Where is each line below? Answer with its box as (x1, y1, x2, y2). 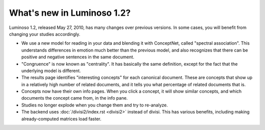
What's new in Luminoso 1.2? (9, 7, 131, 18)
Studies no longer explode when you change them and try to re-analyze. (21, 102, 168, 108)
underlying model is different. (21, 68, 81, 74)
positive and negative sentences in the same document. (21, 54, 134, 60)
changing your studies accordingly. (9, 31, 80, 37)
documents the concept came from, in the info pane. (21, 95, 128, 101)
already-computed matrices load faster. (21, 116, 102, 122)
